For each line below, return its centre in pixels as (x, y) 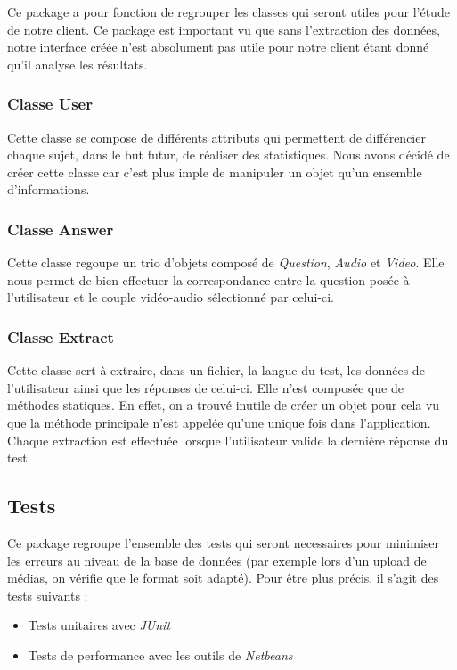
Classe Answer (61, 229)
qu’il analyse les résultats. (78, 64)
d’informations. (49, 189)
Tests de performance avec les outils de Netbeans (160, 654)
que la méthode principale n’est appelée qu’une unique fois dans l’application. (219, 422)
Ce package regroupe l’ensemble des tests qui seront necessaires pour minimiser (224, 542)
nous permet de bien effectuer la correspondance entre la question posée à (208, 279)
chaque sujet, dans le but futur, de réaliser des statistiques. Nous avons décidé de (228, 155)
